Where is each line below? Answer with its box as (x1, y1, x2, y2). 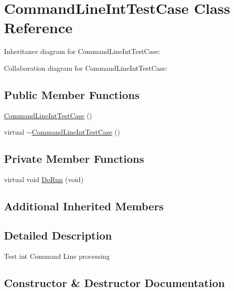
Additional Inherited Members (4, 198, 164, 214)
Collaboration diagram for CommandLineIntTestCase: (4, 62, 168, 73)
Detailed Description (4, 227, 112, 242)
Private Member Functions (4, 151, 144, 166)
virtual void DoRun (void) (4, 174, 84, 185)
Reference (4, 17, 73, 38)
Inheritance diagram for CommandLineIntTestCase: (4, 46, 160, 56)
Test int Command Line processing (4, 250, 110, 261)
